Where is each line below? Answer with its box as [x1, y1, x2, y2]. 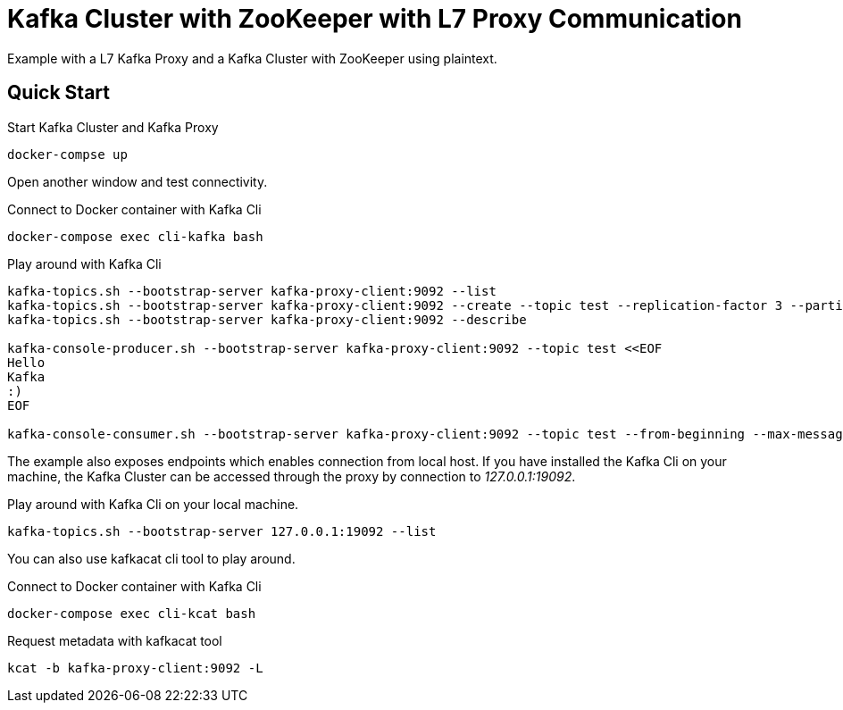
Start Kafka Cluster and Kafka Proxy [7, 119, 219, 135]
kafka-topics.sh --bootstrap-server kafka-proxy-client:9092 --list [7, 283, 497, 298]
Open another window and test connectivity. [7, 173, 268, 189]
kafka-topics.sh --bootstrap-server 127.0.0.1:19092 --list [7, 523, 437, 539]
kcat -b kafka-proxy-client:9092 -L [7, 660, 263, 675]
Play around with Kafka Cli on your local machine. [7, 496, 299, 512]
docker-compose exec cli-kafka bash [7, 229, 263, 244]
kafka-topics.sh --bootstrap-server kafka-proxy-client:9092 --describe [7, 312, 527, 327]
